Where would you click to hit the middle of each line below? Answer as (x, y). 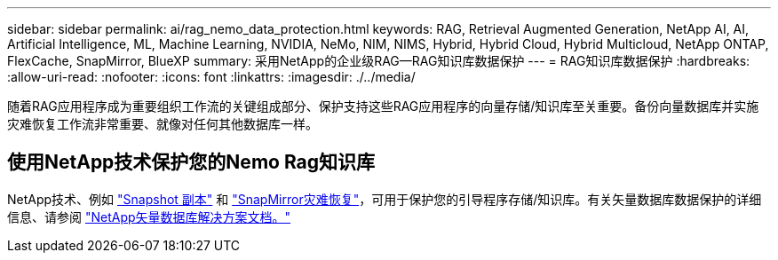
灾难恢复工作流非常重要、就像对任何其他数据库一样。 (163, 124)
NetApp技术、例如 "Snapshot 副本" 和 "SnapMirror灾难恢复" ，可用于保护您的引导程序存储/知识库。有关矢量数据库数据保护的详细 (385, 199)
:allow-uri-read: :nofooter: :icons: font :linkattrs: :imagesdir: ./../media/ (211, 77)
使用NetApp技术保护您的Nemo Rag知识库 (191, 162)
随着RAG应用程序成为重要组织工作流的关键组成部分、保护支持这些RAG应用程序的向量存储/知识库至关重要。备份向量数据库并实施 (383, 106)
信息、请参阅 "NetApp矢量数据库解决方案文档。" (149, 217)
